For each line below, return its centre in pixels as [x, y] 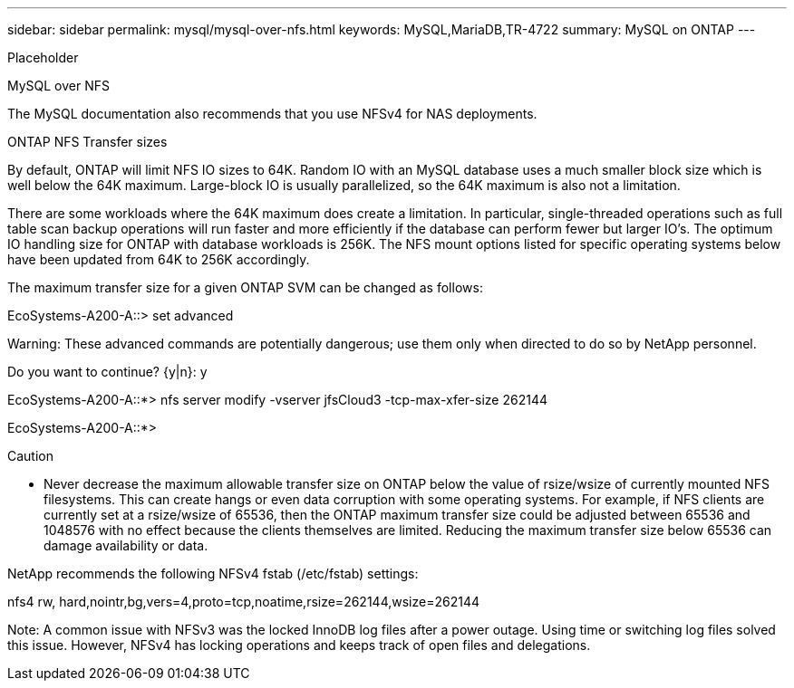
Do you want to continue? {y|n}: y [107, 372]
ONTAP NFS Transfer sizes [87, 142]
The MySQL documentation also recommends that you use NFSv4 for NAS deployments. [272, 114]
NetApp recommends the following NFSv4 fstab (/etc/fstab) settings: [213, 573]
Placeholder [43, 57]
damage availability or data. [126, 545]
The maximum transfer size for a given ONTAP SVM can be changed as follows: [245, 287]
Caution [31, 456]
